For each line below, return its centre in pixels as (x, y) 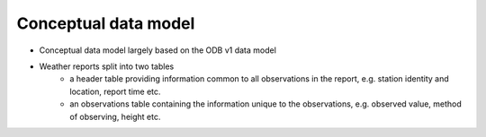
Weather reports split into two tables (107, 66)
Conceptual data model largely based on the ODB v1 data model (157, 50)
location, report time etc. (115, 91)
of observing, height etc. (115, 116)
